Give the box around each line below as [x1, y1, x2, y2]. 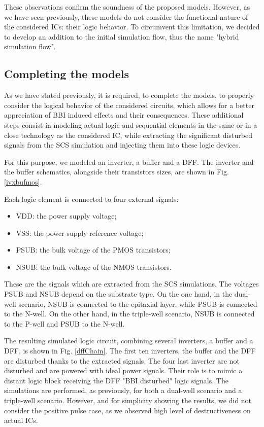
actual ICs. [4, 415, 38, 425]
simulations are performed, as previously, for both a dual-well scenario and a [4, 385, 242, 396]
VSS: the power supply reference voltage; [16, 227, 144, 238]
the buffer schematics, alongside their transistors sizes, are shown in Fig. [4, 166, 229, 177]
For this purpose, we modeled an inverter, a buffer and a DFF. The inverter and [4, 156, 254, 167]
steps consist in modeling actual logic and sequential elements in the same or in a [4, 119, 257, 130]
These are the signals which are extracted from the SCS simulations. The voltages [4, 278, 259, 289]
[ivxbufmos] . [4, 176, 42, 187]
